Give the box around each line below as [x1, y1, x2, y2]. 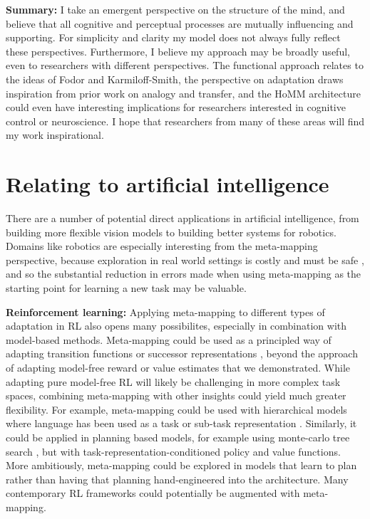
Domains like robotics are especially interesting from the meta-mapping [6, 238, 318, 253]
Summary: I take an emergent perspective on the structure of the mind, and [6, 2, 345, 16]
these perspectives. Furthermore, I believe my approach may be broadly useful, [6, 43, 350, 58]
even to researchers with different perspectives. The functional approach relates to [6, 58, 364, 73]
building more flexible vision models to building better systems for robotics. [6, 224, 336, 239]
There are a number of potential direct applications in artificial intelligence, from [6, 211, 359, 226]
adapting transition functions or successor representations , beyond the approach [6, 346, 358, 361]
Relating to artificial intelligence [6, 169, 329, 199]
